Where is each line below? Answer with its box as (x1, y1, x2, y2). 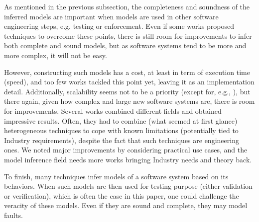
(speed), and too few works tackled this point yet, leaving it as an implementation (4, 76, 255, 87)
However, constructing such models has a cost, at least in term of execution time (4, 67, 251, 77)
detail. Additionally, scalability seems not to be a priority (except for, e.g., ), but (4, 86, 251, 96)
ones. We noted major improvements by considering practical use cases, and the (4, 145, 248, 155)
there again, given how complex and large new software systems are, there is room (4, 96, 255, 106)
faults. (4, 210, 23, 220)
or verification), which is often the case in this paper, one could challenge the (4, 190, 239, 201)
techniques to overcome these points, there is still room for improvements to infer (4, 30, 252, 41)
